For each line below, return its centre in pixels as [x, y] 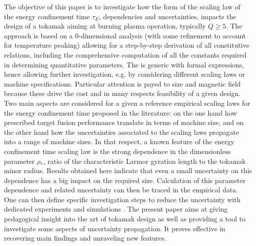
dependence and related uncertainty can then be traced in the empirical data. [121, 190]
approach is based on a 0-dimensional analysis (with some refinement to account [125, 35]
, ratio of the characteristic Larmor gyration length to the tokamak [144, 161]
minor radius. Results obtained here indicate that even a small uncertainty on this [128, 170]
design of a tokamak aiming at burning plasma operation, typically [105, 26]
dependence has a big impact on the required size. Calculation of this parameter [125, 180]
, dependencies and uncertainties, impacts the [168, 16]
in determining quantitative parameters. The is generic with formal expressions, [124, 64]
